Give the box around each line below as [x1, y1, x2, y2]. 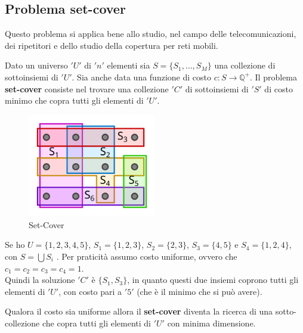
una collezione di [214, 59, 276, 71]
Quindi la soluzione [5, 273, 75, 286]
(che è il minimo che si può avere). [137, 285, 262, 297]
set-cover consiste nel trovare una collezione [5, 82, 169, 95]
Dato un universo [5, 59, 68, 71]
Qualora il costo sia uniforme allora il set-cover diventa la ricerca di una [5, 305, 273, 318]
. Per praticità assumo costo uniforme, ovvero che [56, 250, 237, 262]
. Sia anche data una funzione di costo [72, 70, 211, 83]
